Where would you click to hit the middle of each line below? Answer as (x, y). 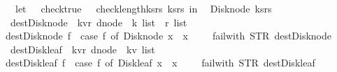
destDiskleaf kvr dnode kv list (83, 49)
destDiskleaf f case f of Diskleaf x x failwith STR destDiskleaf (160, 63)
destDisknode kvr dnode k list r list (99, 22)
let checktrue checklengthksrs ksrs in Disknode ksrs (143, 8)
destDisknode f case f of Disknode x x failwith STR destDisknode (169, 36)
